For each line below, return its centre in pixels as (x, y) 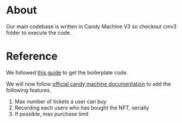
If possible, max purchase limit (52, 114)
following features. (29, 90)
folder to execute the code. (39, 32)
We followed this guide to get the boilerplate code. (67, 72)
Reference (32, 57)
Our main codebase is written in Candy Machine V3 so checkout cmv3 (91, 26)
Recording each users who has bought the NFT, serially (82, 107)
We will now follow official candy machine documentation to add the (89, 84)
